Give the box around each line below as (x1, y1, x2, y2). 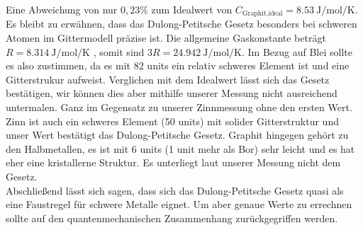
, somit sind (93, 44, 145, 59)
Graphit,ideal (242, 10, 283, 18)
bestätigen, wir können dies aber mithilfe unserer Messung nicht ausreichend (6, 86, 337, 100)
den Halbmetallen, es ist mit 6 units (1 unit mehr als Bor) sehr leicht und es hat (6, 141, 355, 156)
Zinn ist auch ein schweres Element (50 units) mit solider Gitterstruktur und (6, 113, 339, 128)
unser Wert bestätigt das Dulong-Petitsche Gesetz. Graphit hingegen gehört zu (6, 127, 349, 142)
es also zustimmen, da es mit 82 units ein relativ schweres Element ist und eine (6, 58, 350, 73)
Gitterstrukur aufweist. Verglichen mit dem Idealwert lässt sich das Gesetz (6, 71, 330, 86)
